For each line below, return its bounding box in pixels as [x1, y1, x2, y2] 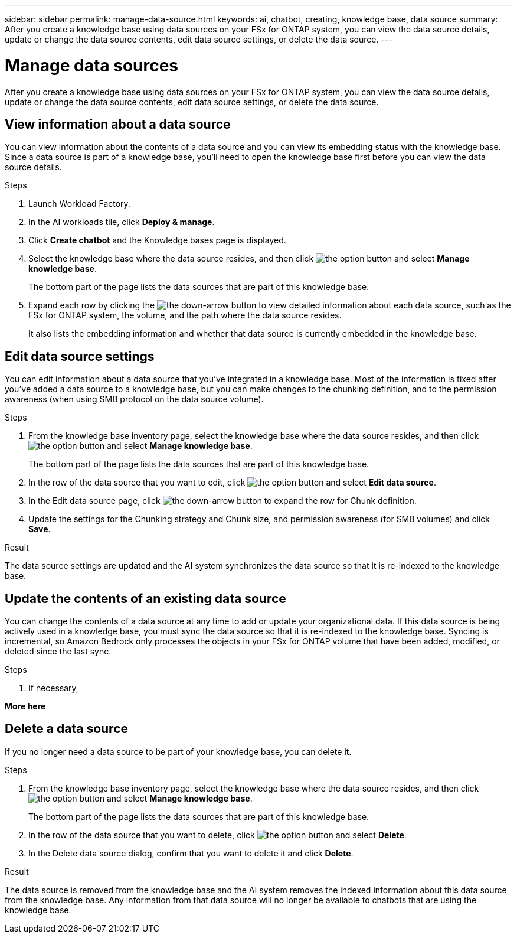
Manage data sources [5, 55, 179, 76]
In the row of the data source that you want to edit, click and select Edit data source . [28, 477, 436, 488]
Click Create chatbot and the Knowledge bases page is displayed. [28, 235, 286, 246]
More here [5, 701, 46, 712]
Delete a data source [5, 721, 129, 737]
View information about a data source [5, 116, 231, 132]
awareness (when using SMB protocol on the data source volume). [5, 394, 264, 405]
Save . [28, 524, 51, 535]
